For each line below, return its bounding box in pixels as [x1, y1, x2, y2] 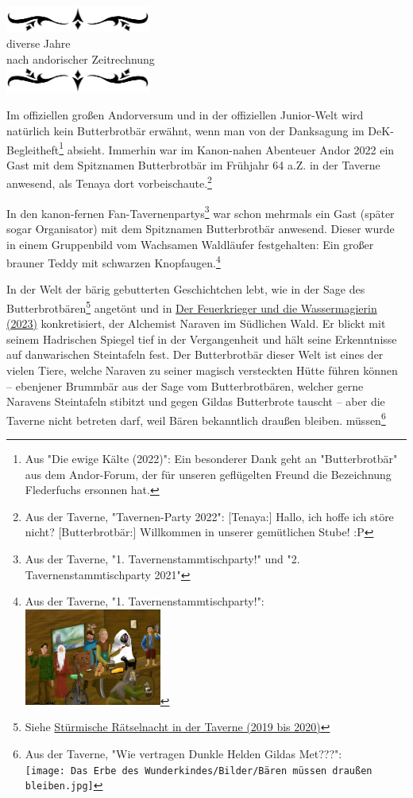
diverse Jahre [6, 35, 71, 52]
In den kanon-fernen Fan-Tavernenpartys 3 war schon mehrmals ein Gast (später [6, 202, 395, 221]
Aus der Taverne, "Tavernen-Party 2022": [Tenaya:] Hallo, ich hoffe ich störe [25, 508, 394, 524]
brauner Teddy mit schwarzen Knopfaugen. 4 [6, 252, 221, 271]
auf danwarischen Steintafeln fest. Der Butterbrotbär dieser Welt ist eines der [6, 346, 384, 363]
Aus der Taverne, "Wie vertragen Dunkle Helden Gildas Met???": [25, 745, 342, 761]
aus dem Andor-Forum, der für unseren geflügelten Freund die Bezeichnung [25, 465, 392, 482]
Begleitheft [6, 141, 60, 158]
